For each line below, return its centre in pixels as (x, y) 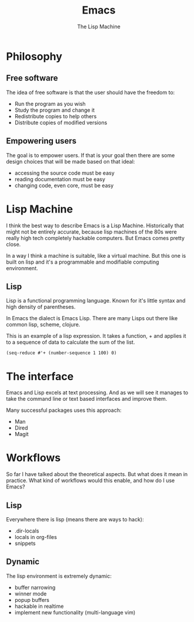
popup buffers (32, 600)
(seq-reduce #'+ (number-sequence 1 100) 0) (61, 353)
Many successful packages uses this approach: (64, 410)
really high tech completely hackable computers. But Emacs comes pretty (96, 238)
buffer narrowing (35, 587)
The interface (40, 376)
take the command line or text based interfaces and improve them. (87, 399)
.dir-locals (27, 531)
